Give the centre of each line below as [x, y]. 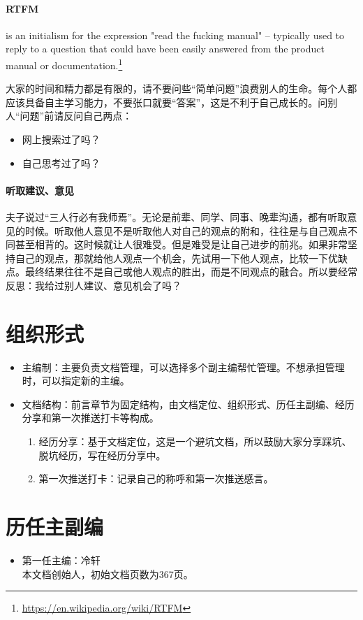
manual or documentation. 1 [64, 64]
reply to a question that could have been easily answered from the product [165, 49]
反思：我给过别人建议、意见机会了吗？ [94, 285]
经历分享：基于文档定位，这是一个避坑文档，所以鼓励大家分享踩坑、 [195, 441]
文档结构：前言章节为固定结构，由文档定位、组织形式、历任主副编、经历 [188, 404]
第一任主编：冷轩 [61, 560]
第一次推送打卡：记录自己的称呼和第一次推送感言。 [156, 478]
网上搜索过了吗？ [61, 139]
